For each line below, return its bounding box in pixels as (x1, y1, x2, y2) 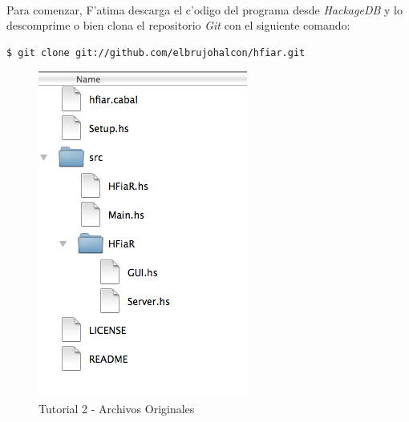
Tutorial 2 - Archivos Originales (38, 400, 195, 416)
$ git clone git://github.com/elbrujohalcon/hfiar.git (6, 46, 306, 58)
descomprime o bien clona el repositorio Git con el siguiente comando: (6, 17, 350, 34)
